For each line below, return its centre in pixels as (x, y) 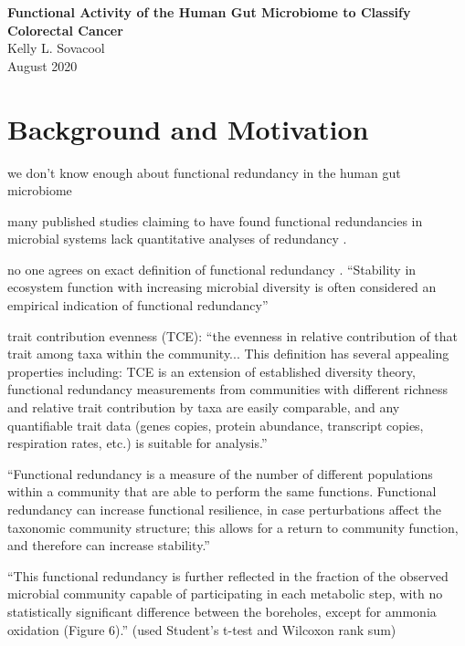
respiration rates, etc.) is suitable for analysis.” (137, 443)
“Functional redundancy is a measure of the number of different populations (220, 473)
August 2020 (42, 65)
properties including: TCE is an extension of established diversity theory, (211, 371)
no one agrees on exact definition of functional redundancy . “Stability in (212, 269)
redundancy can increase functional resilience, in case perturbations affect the (224, 509)
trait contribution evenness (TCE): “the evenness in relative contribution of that (233, 335)
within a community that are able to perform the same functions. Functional (222, 491)
